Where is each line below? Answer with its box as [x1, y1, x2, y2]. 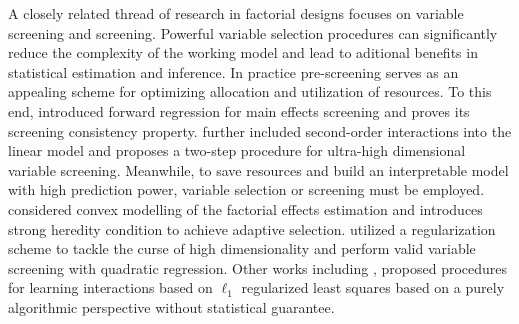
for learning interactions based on [8, 277, 213, 298]
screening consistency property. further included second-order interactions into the [8, 120, 512, 141]
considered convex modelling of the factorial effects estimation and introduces [8, 198, 483, 219]
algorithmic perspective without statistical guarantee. [8, 296, 335, 317]
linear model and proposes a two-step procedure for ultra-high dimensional [8, 140, 466, 161]
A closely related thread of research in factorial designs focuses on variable [8, 3, 464, 23]
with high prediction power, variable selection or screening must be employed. [8, 179, 485, 200]
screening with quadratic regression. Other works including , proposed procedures [8, 257, 508, 278]
